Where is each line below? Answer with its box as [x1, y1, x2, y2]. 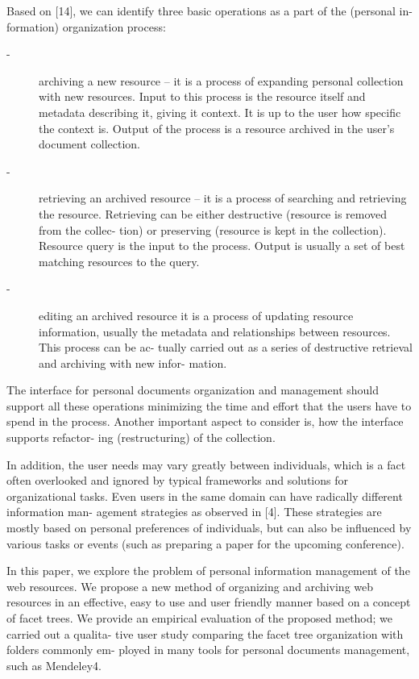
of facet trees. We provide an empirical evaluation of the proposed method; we [6, 610, 393, 626]
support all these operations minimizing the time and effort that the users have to [6, 397, 412, 414]
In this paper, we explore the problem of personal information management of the [6, 562, 410, 579]
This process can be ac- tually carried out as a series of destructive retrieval [39, 339, 413, 356]
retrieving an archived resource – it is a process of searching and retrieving [39, 190, 407, 206]
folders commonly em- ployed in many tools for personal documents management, [6, 641, 410, 658]
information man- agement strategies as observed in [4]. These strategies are [6, 503, 382, 520]
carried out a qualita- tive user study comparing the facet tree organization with [6, 625, 404, 642]
